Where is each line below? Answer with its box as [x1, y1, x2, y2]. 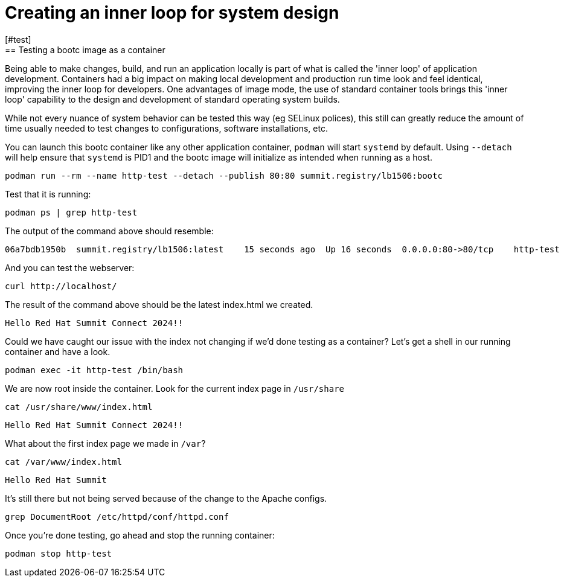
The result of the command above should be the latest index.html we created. [5, 299, 313, 310]
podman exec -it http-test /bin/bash [5, 365, 184, 375]
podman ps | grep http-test [5, 207, 138, 217]
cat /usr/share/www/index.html [5, 401, 153, 412]
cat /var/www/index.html [5, 456, 122, 467]
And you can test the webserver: [5, 262, 135, 273]
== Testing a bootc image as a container [5, 44, 165, 55]
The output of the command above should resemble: [5, 225, 214, 236]
